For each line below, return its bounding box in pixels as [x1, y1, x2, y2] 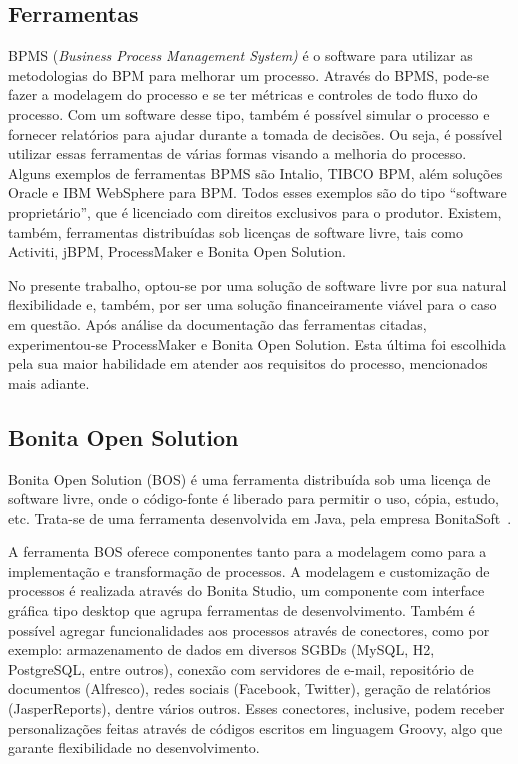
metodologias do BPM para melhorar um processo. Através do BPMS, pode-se [8, 64, 489, 85]
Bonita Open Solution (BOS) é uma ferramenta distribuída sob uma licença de [8, 468, 491, 489]
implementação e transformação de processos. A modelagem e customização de [8, 560, 490, 581]
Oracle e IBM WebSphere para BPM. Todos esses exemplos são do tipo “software [8, 182, 507, 203]
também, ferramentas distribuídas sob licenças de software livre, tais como [8, 221, 463, 242]
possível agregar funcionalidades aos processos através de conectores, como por [8, 619, 490, 640]
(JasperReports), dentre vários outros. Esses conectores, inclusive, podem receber [8, 698, 505, 719]
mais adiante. [8, 372, 90, 393]
